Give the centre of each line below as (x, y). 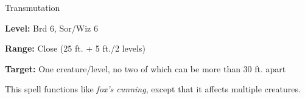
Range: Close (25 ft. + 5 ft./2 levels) (75, 48)
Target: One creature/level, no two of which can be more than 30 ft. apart (145, 68)
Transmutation (33, 7)
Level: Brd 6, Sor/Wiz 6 (51, 28)
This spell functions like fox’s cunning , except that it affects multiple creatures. (153, 89)
